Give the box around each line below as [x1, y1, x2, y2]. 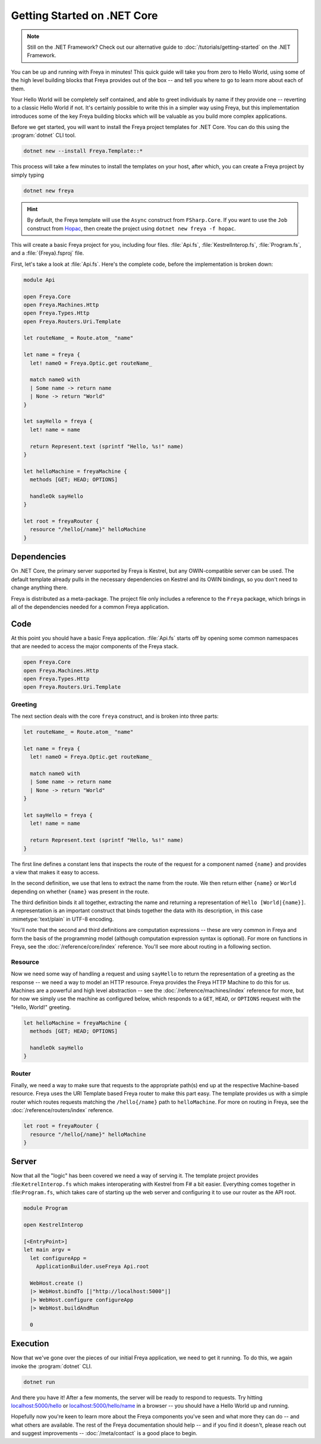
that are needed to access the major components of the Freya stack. [11, 643, 179, 650]
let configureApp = [30, 1255, 87, 1261]
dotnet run [23, 1379, 55, 1385]
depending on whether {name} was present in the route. [11, 888, 150, 895]
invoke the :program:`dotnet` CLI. [11, 1363, 92, 1370]
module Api [23, 277, 55, 283]
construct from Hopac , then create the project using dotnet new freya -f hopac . [27, 225, 236, 232]
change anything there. [11, 584, 68, 591]
